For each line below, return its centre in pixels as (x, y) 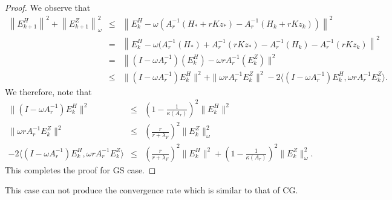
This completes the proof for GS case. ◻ (80, 169)
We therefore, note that (48, 91)
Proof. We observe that (48, 7)
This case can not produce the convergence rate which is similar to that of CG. (152, 190)
